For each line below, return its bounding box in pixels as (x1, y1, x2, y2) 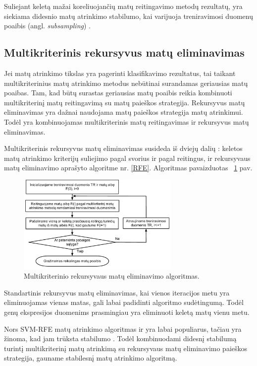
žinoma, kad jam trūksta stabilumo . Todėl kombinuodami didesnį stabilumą (4, 333, 237, 344)
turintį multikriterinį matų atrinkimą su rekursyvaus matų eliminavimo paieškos (4, 343, 248, 353)
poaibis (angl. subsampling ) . (4, 20, 91, 31)
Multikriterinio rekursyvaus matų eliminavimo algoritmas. (24, 271, 200, 281)
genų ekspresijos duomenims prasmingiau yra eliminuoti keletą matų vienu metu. (4, 306, 250, 317)
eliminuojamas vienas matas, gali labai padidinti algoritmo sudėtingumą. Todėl (4, 297, 244, 307)
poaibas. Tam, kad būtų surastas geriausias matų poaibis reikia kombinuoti (4, 87, 232, 98)
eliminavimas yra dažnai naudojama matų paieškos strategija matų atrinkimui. (4, 107, 243, 117)
